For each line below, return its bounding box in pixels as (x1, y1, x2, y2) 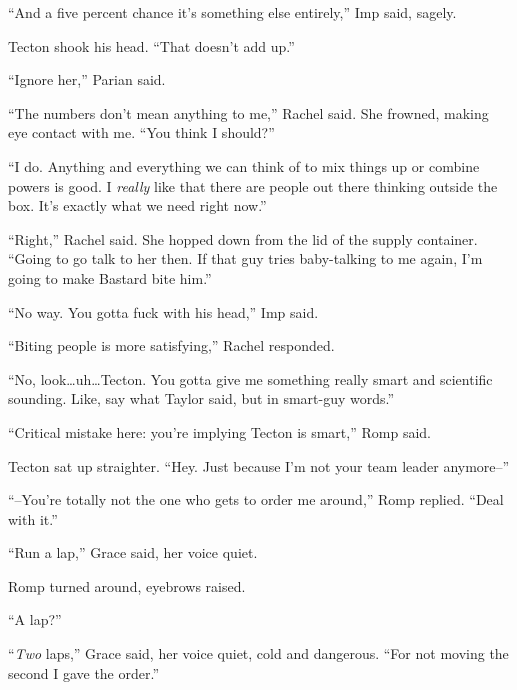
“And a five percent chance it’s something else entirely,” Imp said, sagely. (8, 2, 457, 22)
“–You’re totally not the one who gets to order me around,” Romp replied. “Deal (8, 489, 504, 510)
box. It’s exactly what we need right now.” (8, 195, 267, 216)
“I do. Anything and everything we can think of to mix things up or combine (8, 155, 480, 176)
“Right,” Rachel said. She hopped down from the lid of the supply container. (8, 228, 478, 249)
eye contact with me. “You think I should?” (8, 122, 275, 143)
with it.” (8, 508, 58, 529)
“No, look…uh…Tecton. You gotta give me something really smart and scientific (8, 368, 493, 389)
